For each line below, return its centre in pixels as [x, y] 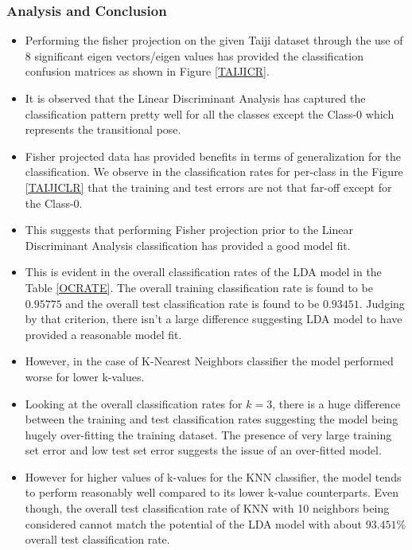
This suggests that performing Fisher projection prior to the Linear [189, 230]
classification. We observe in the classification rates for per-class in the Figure [214, 172]
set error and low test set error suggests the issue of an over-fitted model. [203, 450]
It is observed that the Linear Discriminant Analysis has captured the [195, 98]
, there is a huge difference [336, 403]
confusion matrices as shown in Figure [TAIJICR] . [147, 71]
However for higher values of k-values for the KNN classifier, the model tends [213, 476]
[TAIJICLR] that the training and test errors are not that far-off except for [208, 187]
